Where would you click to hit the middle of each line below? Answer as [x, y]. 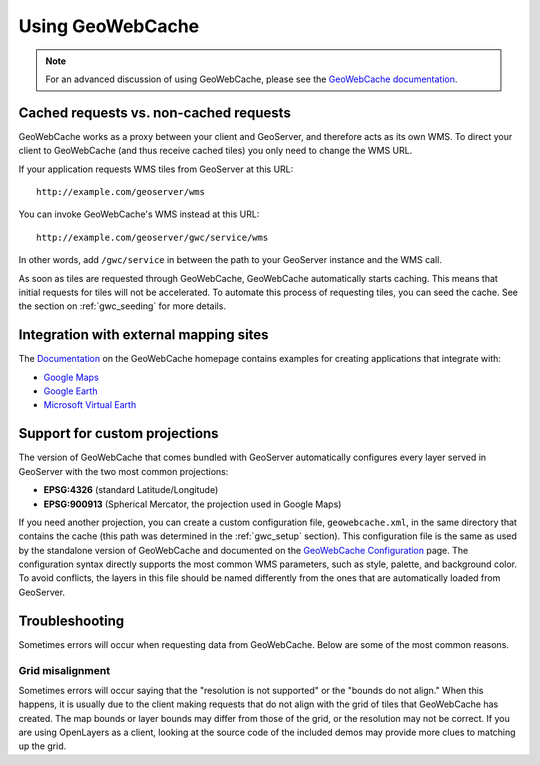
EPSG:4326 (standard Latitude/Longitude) [131, 490]
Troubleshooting [71, 620]
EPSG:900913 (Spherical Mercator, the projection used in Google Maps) [192, 504]
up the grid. [42, 746]
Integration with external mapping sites [143, 335]
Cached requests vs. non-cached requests [155, 112]
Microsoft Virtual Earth [90, 405]
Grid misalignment [64, 670]
